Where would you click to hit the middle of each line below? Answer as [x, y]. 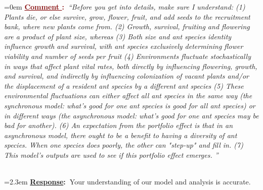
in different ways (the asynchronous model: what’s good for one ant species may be [131, 115]
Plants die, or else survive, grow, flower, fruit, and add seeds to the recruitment [127, 16]
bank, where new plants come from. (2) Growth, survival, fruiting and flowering [127, 26]
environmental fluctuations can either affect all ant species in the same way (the [128, 96]
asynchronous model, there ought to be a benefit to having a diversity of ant [121, 135]
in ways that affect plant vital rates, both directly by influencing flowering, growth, [131, 66]
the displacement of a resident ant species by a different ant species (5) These [124, 85]
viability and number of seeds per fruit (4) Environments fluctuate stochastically [127, 56]
